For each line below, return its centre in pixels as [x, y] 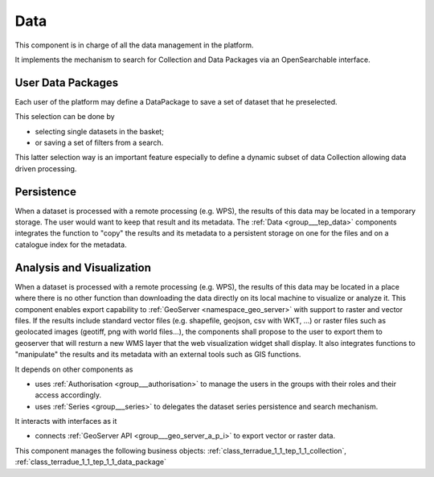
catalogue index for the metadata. [71, 245]
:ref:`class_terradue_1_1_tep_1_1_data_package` [91, 462]
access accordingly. [68, 395]
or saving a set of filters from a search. [99, 143]
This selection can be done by [65, 117]
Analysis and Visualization [83, 267]
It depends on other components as [74, 369]
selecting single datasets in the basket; [100, 131]
